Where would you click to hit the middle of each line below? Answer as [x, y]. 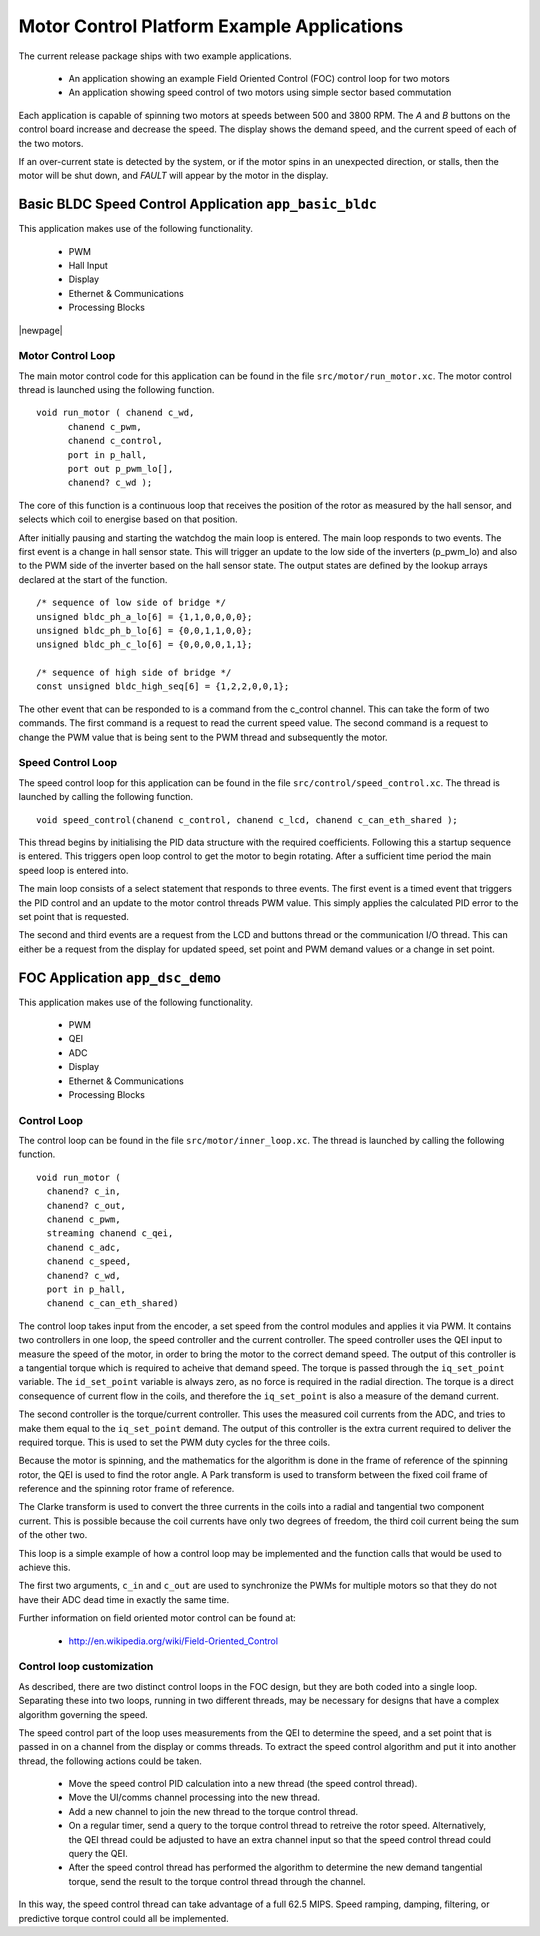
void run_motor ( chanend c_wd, [115, 413]
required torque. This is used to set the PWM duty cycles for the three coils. [174, 1442]
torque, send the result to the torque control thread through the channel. [217, 1881]
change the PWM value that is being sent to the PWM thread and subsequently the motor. [203, 737]
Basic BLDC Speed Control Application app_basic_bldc [197, 204]
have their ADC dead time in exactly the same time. [124, 1599]
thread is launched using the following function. [116, 390]
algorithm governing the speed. [83, 1714]
